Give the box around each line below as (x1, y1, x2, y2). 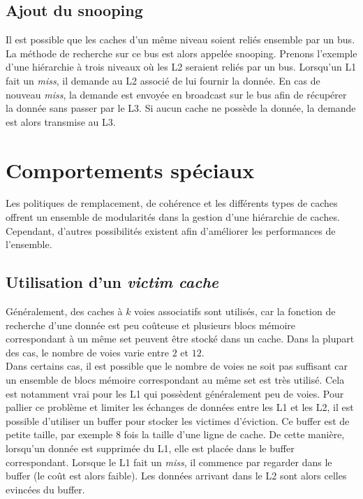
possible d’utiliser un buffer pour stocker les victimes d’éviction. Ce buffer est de (6, 413, 350, 428)
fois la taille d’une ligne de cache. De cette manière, (124, 427, 345, 442)
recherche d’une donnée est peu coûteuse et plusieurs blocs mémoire (6, 317, 296, 332)
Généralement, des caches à (6, 304, 123, 319)
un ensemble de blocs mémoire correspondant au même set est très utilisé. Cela (6, 373, 345, 387)
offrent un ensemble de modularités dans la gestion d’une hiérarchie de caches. (6, 210, 340, 224)
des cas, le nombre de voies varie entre (6, 345, 170, 359)
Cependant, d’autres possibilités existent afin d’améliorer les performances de (6, 223, 336, 238)
